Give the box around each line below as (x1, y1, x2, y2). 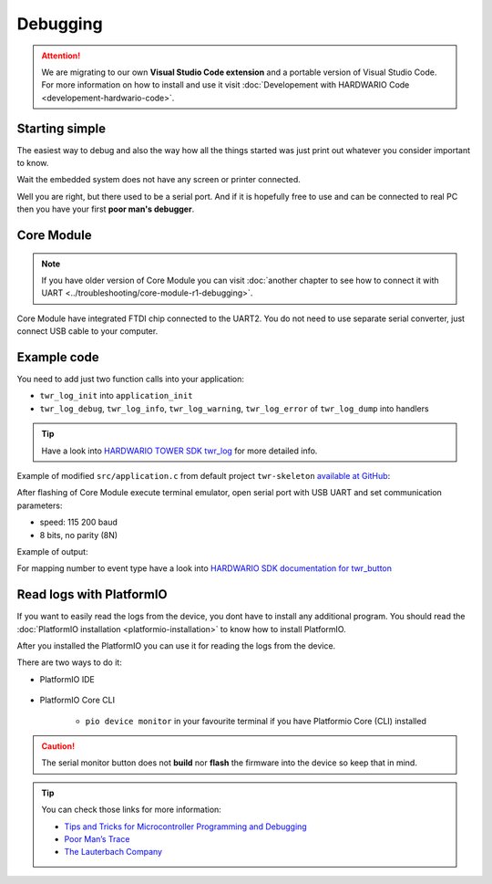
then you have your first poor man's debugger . (16, 203, 195, 214)
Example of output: (16, 546, 88, 556)
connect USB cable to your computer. (16, 326, 159, 337)
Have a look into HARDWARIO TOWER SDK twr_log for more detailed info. (41, 445, 318, 456)
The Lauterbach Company (64, 847, 163, 858)
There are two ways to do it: (16, 657, 122, 668)
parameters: (16, 500, 63, 511)
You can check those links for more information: (41, 804, 222, 816)
